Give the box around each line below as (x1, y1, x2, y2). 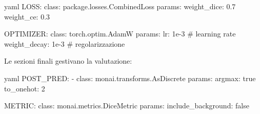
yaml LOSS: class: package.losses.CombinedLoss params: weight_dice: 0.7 (4, 1, 236, 11)
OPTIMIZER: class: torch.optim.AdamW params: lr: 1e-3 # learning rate (4, 28, 236, 39)
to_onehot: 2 (4, 83, 45, 93)
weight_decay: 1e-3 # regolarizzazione (4, 38, 125, 49)
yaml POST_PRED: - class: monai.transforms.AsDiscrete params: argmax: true (4, 72, 256, 83)
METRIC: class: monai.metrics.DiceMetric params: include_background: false (4, 100, 249, 111)
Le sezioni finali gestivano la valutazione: (4, 55, 132, 66)
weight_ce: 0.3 (4, 11, 50, 22)
